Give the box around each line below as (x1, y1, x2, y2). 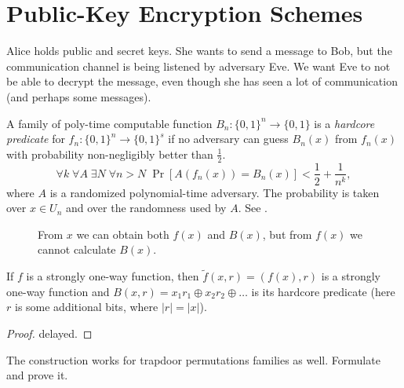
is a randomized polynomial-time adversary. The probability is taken (49, 184, 380, 200)
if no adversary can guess (168, 130, 289, 147)
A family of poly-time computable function (6, 115, 213, 131)
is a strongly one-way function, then (26, 268, 199, 284)
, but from (262, 225, 312, 242)
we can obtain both (76, 225, 169, 242)
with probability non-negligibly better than (6, 145, 213, 162)
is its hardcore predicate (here (251, 283, 395, 299)
